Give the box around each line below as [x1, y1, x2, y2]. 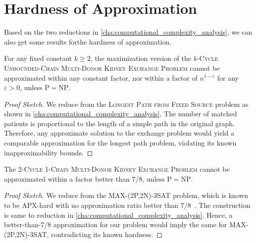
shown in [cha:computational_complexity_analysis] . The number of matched [4, 108, 237, 119]
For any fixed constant [4, 53, 72, 63]
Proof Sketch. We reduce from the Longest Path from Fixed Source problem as [4, 98, 249, 109]
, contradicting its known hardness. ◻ [47, 229, 162, 239]
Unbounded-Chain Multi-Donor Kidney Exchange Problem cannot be [4, 62, 220, 73]
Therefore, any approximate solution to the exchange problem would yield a [4, 128, 234, 138]
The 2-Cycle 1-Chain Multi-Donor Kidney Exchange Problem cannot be [4, 164, 230, 174]
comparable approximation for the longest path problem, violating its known [4, 138, 237, 148]
